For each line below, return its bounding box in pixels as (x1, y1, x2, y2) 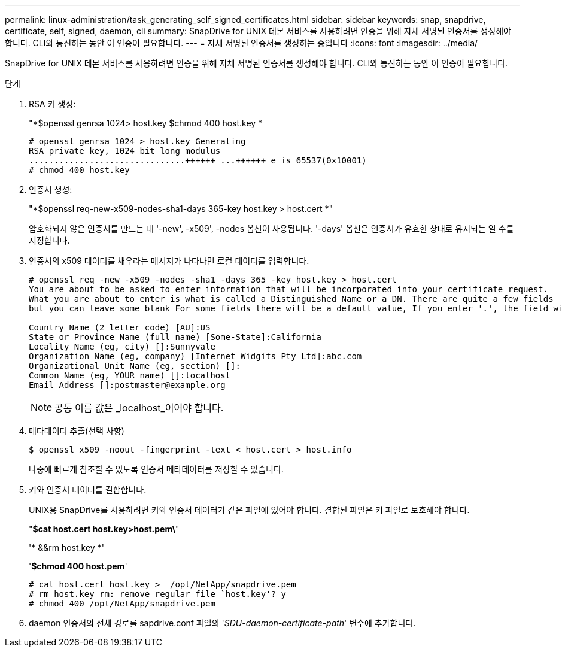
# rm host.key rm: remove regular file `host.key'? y (29, 589, 286, 599)
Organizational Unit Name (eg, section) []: (29, 361, 241, 371)
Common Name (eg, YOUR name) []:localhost (29, 371, 231, 380)
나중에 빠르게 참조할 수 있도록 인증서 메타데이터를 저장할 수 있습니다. (29, 464, 284, 474)
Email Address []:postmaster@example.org (29, 380, 226, 390)
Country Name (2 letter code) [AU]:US (29, 323, 211, 332)
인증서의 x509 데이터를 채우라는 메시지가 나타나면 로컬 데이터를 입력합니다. (29, 256, 309, 266)
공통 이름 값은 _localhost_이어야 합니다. (54, 402, 224, 414)
